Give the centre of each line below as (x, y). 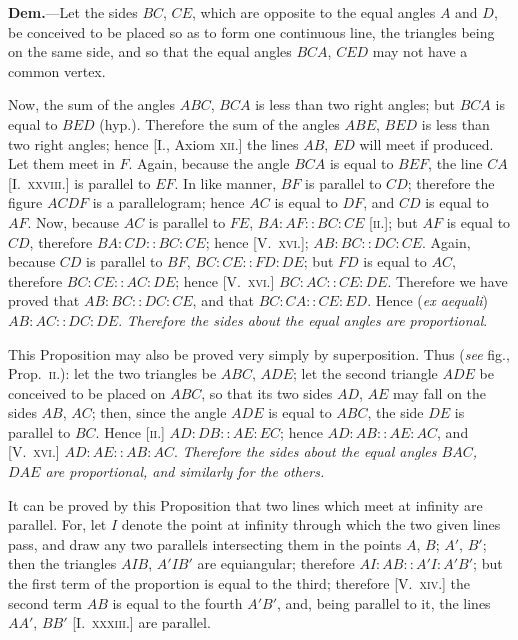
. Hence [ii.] (130, 431)
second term (45, 602)
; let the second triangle (365, 373)
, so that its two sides (267, 392)
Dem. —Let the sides (73, 12)
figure (25, 202)
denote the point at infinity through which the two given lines (311, 524)
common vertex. (57, 70)
